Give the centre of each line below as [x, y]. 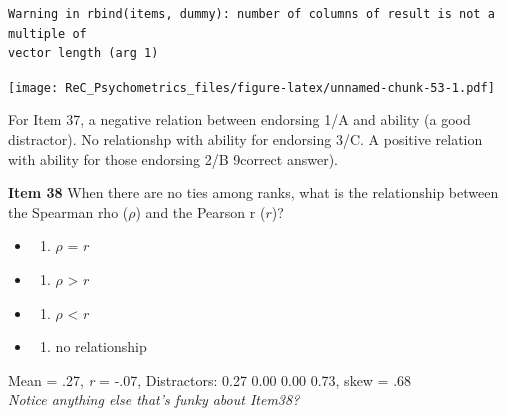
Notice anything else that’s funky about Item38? [154, 399]
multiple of [47, 33]
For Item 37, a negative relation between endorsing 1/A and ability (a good [239, 119]
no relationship [101, 346]
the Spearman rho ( [68, 211]
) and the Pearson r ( [200, 211]
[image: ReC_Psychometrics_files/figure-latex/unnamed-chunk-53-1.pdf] [251, 87]
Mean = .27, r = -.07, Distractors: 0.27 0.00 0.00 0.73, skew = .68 [210, 379]
